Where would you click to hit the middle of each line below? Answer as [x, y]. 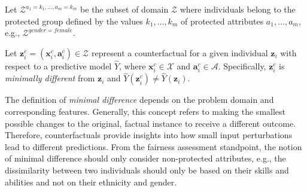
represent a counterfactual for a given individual [180, 52]
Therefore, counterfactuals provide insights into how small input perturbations [149, 135]
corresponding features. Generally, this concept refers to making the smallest [145, 111]
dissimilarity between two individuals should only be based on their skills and [147, 170]
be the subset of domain [124, 9]
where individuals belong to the [238, 9]
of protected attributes [222, 21]
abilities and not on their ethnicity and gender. [91, 182]
